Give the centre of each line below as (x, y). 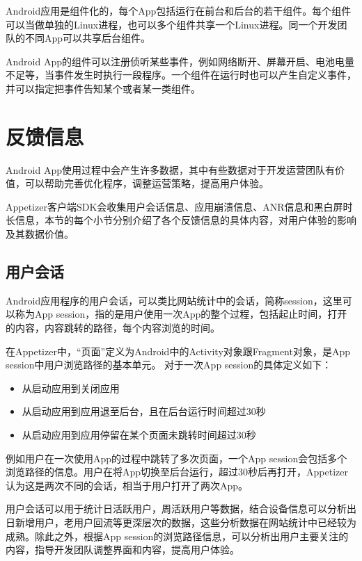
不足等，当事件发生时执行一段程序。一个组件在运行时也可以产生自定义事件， (181, 75)
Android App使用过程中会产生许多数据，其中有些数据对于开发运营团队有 (170, 169)
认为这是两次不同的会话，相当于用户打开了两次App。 (127, 485)
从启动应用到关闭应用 (71, 388)
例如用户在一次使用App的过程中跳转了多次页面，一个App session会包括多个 (176, 458)
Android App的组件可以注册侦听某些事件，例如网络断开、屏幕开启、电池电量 (180, 61)
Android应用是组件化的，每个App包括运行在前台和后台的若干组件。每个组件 (179, 10)
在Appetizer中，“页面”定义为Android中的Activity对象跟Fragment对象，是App (178, 351)
